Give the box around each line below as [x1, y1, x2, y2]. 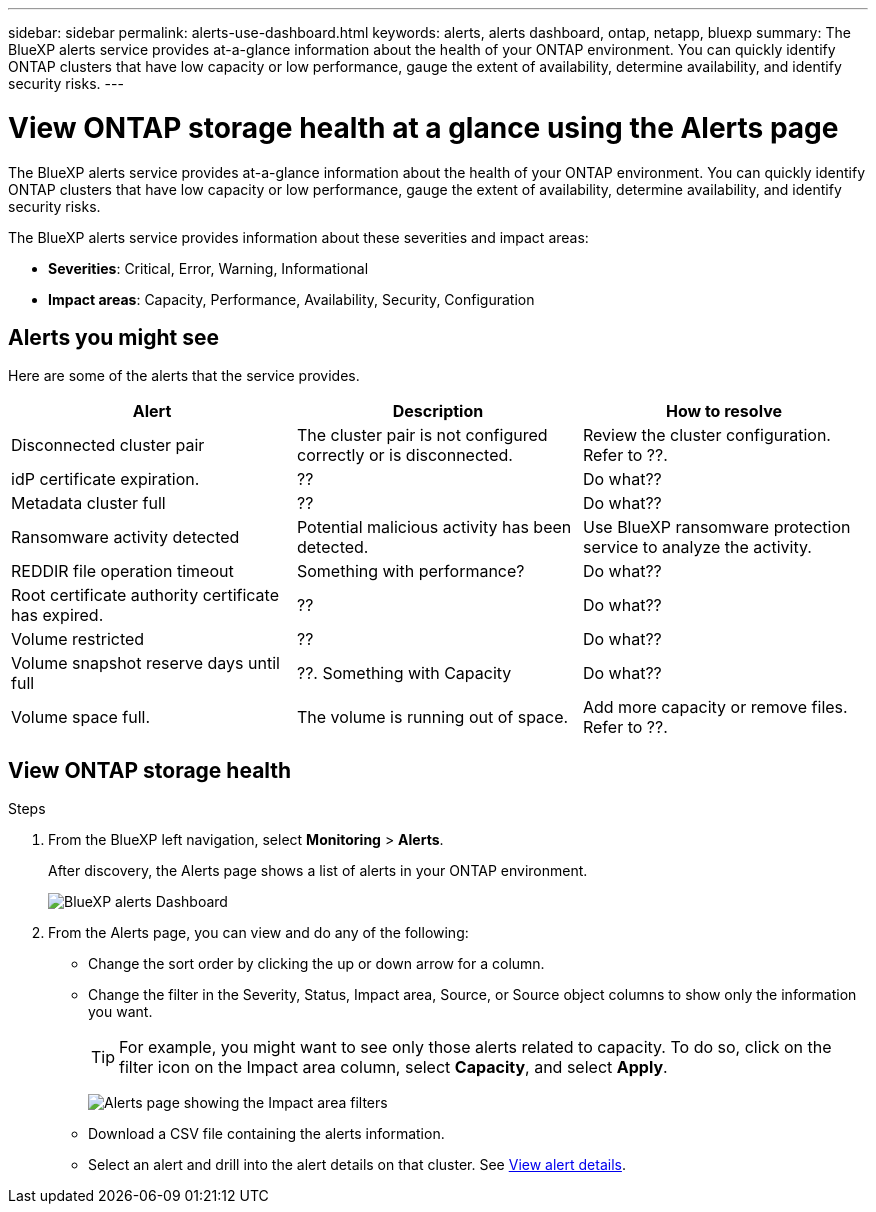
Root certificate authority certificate [11, 585, 279, 606]
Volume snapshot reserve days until [11, 653, 280, 674]
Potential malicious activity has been [296, 517, 572, 538]
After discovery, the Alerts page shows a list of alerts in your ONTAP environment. [48, 862, 588, 880]
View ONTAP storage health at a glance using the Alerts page [8, 110, 839, 145]
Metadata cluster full [11, 493, 166, 514]
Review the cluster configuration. [582, 425, 831, 446]
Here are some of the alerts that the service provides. [8, 367, 360, 385]
